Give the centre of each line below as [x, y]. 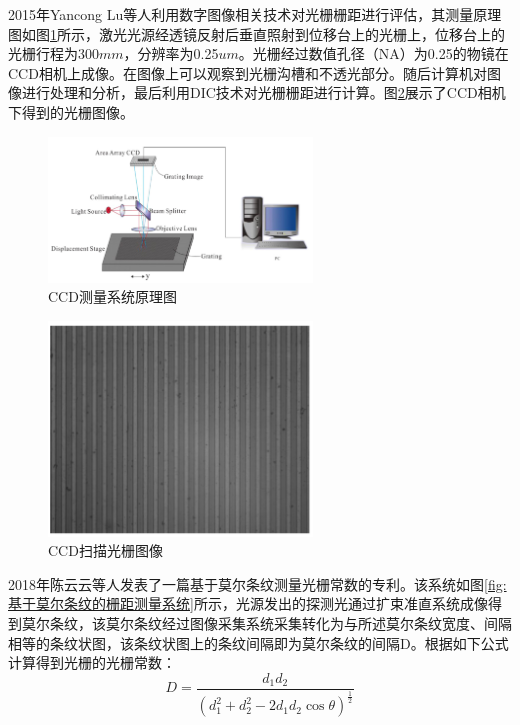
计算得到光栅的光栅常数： [92, 662]
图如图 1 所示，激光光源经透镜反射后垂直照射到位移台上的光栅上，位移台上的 [256, 33]
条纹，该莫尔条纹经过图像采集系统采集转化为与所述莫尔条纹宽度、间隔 [280, 623]
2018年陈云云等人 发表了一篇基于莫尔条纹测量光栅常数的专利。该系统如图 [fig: [257, 583]
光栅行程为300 [53, 53]
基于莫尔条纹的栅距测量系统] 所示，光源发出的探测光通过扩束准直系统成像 [248, 603]
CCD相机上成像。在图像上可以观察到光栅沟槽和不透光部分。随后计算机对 [247, 72]
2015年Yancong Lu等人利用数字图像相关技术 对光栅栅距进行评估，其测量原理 [255, 14]
